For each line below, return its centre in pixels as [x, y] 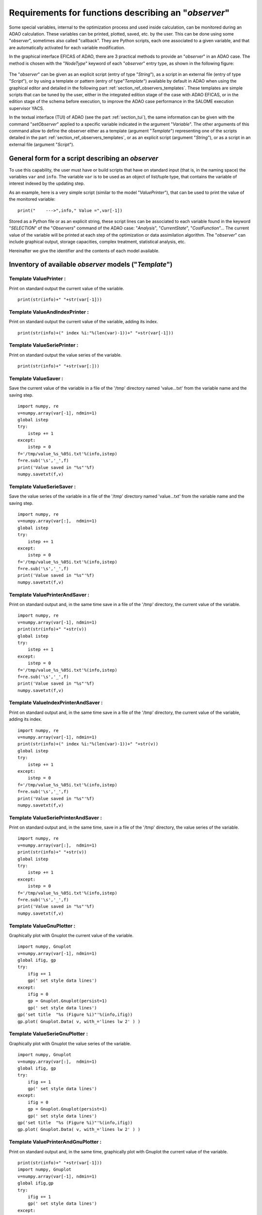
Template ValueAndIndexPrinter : [49, 312]
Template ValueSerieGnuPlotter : [49, 1034]
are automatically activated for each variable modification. [67, 47]
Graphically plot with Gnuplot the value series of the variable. [70, 1043]
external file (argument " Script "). [42, 144]
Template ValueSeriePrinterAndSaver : [55, 817]
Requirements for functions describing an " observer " [119, 13]
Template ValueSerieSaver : [42, 486]
